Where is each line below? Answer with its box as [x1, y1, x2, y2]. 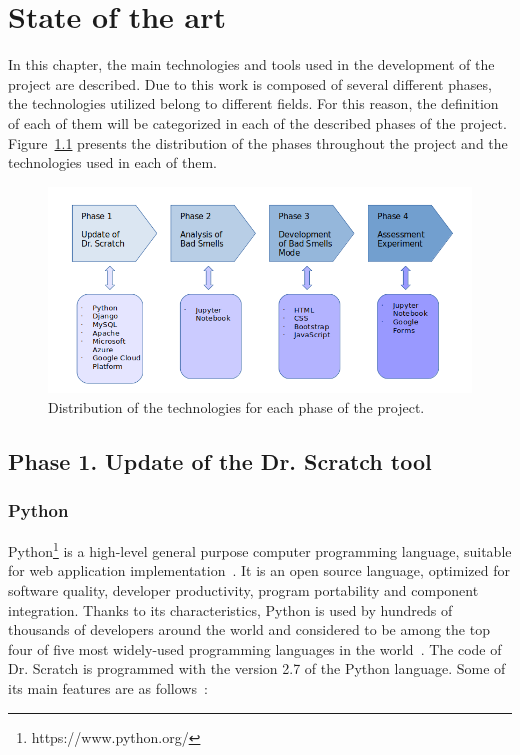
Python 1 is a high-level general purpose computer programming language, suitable [8, 538, 512, 561]
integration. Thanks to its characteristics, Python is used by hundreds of [8, 599, 453, 620]
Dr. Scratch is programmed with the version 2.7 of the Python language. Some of [8, 658, 506, 679]
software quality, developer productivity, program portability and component [8, 580, 479, 601]
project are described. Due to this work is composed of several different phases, [8, 73, 492, 94]
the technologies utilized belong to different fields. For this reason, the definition [8, 93, 499, 114]
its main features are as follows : [8, 678, 208, 699]
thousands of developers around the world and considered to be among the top [8, 619, 490, 640]
